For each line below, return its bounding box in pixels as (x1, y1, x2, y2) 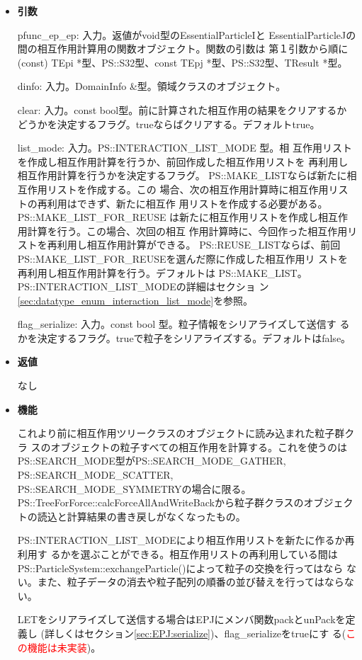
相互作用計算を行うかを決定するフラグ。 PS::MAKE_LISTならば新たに (17, 168, 347, 183)
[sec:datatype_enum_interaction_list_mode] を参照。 (17, 292, 254, 307)
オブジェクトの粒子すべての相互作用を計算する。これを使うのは (50, 439, 347, 454)
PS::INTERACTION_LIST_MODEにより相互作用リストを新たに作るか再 (17, 533, 355, 547)
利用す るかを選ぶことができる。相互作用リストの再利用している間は (17, 547, 338, 561)
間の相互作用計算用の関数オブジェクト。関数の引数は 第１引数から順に (17, 41, 349, 56)
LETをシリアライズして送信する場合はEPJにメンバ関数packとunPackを (17, 612, 346, 627)
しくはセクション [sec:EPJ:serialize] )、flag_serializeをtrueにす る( (54, 625, 346, 640)
